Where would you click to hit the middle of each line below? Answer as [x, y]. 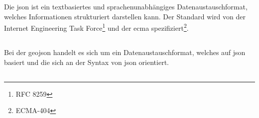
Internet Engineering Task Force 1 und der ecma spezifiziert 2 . [96, 27]
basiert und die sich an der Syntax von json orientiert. [86, 62]
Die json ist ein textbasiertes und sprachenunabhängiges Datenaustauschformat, [126, 7]
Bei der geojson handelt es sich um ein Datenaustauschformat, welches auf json [125, 52]
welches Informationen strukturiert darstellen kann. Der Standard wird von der [125, 16]
